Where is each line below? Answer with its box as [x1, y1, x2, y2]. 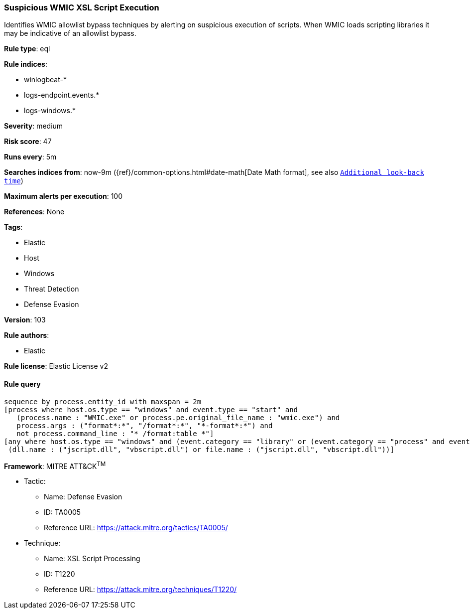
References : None [4, 207, 65, 216]
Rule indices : [4, 60, 47, 69]
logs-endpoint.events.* [24, 91, 100, 100]
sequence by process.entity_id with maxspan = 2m [4, 397, 202, 406]
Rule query [4, 379, 41, 388]
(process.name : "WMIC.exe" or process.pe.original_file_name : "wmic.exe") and [16, 413, 340, 422]
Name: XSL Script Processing [44, 554, 140, 563]
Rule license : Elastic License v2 [4, 362, 108, 371]
